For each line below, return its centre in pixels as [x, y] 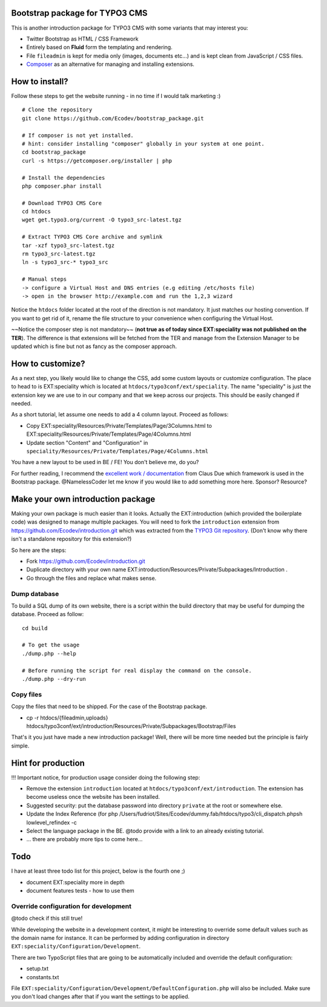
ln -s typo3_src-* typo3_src [65, 262]
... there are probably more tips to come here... [84, 839]
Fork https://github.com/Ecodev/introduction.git [86, 561]
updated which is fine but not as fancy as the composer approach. [94, 346]
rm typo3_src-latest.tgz [59, 254]
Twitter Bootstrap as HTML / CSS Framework [82, 39]
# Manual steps [45, 279]
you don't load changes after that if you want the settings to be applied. [101, 997]
